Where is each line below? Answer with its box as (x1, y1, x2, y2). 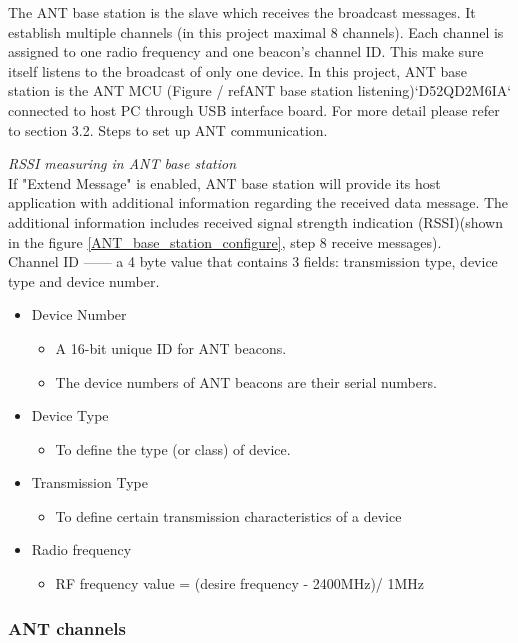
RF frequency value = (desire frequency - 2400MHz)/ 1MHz (55, 573, 425, 594)
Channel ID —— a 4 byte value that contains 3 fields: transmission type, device (8, 251, 498, 272)
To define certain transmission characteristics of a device (55, 505, 402, 526)
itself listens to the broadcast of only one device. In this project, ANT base (8, 60, 468, 81)
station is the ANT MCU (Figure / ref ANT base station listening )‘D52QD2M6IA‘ (8, 80, 512, 101)
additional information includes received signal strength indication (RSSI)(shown (8, 211, 503, 232)
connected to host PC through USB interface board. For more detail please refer (8, 99, 500, 120)
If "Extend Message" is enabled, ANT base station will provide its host (8, 172, 441, 193)
